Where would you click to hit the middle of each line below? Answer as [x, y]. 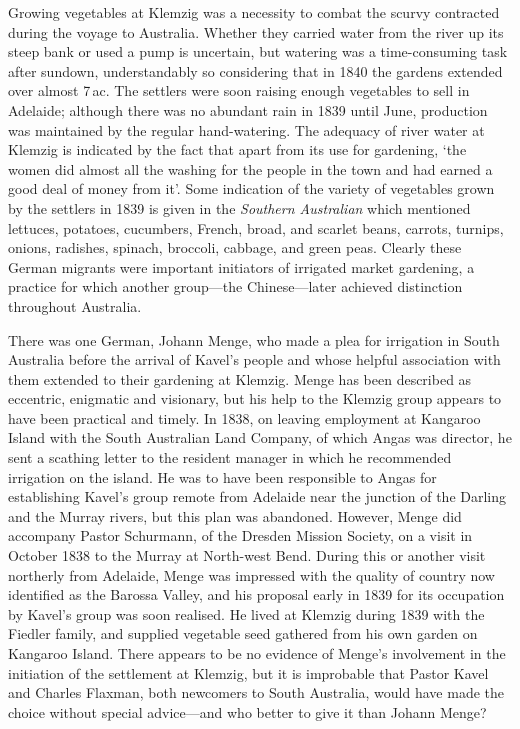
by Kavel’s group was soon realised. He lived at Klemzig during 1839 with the [246, 613]
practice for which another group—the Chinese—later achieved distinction [235, 286]
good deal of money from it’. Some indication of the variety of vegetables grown [251, 188]
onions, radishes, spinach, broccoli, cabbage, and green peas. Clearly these [235, 247]
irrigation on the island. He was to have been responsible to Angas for [222, 476]
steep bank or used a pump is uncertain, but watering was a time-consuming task [258, 51]
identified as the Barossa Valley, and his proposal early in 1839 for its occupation [256, 594]
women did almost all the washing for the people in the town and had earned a [250, 168]
